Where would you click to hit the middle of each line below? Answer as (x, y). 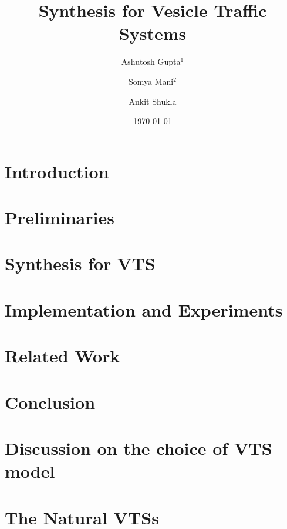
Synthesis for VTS (80, 263)
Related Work (63, 356)
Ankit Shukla (153, 101)
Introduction (57, 171)
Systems (153, 33)
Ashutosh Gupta (151, 61)
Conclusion (50, 402)
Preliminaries (60, 217)
